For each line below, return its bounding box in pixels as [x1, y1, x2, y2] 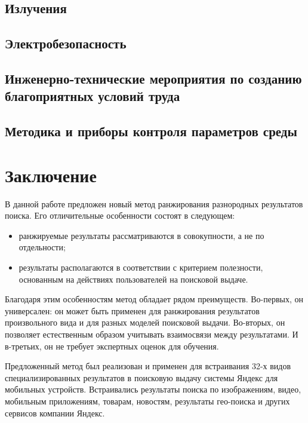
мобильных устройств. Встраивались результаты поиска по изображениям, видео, [5, 383, 301, 396]
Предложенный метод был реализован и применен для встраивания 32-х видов [5, 360, 291, 372]
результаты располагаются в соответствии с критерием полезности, [19, 261, 263, 274]
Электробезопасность [5, 34, 127, 53]
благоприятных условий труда [5, 87, 180, 105]
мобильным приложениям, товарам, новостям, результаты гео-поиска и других [5, 394, 290, 407]
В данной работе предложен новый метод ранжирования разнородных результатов [5, 197, 303, 210]
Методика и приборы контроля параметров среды [5, 122, 297, 140]
